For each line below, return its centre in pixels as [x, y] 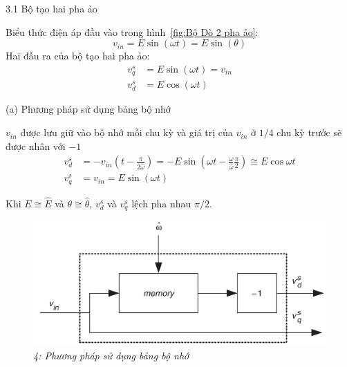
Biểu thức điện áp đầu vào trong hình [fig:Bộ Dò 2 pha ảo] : [132, 31]
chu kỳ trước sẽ [309, 132]
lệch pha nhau [161, 203]
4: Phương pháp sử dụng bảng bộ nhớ [111, 355]
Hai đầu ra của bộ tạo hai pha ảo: [78, 56]
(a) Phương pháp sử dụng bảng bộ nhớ [88, 109]
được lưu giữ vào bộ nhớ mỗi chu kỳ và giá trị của [126, 132]
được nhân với [36, 145]
